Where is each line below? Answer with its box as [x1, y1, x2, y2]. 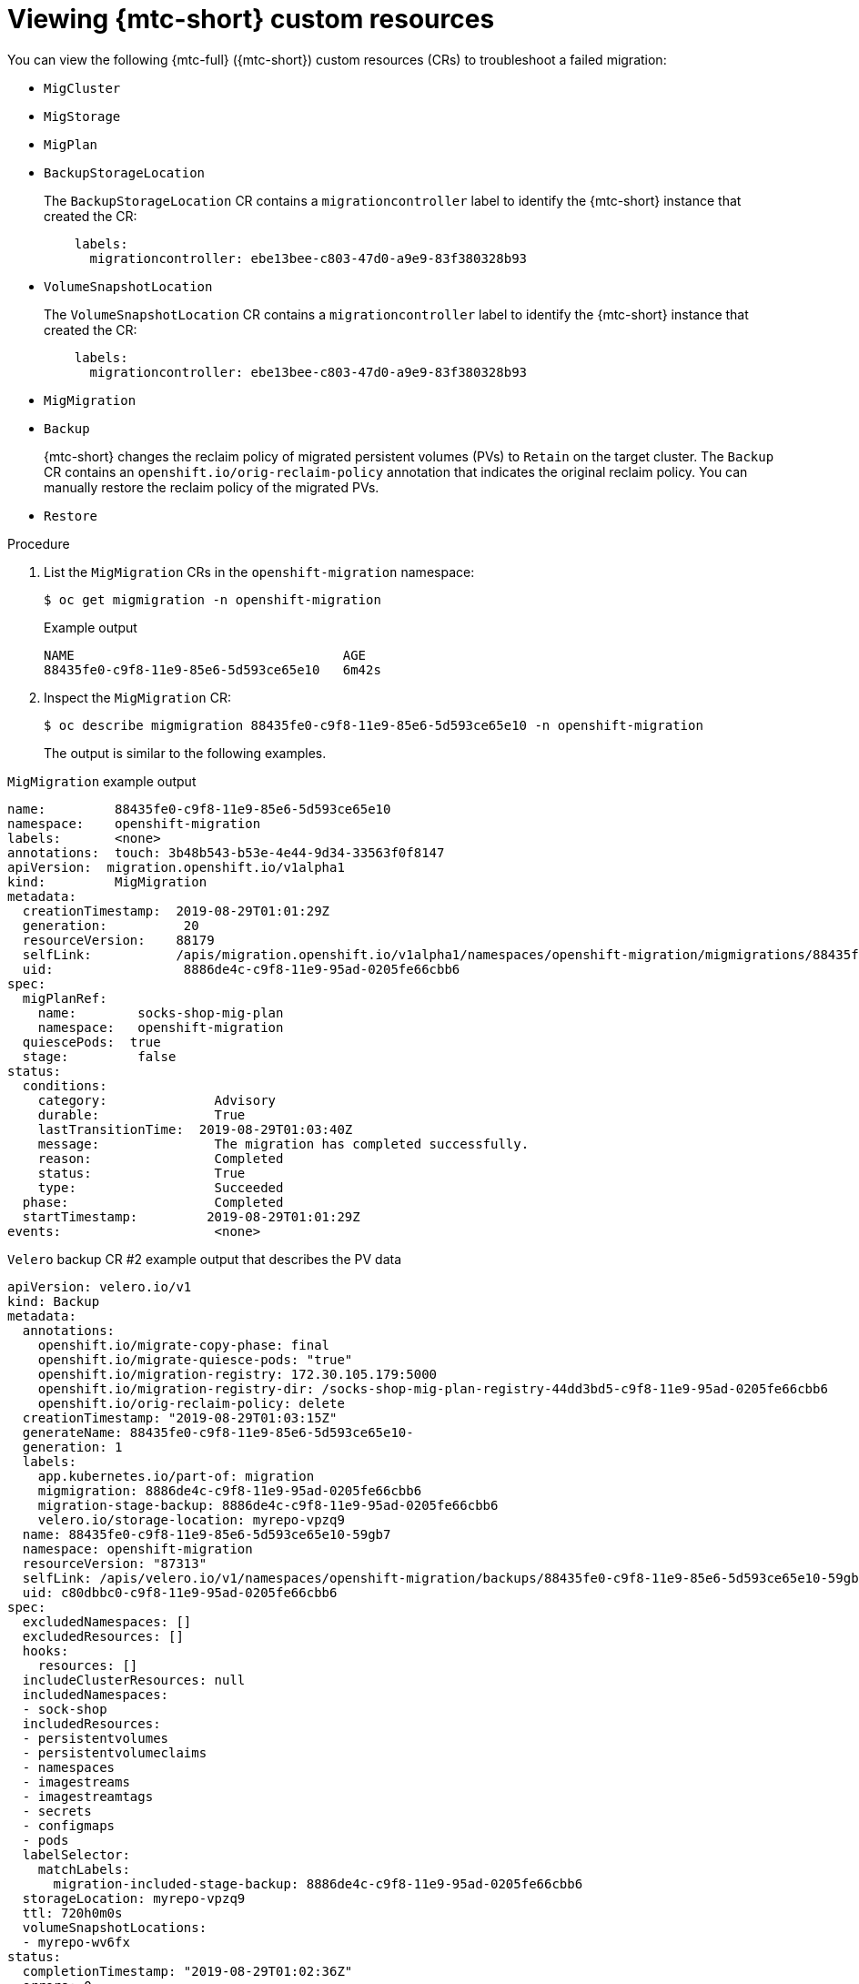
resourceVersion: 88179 [22, 932, 215, 947]
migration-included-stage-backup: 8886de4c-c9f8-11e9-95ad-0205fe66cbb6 [53, 1876, 583, 1891]
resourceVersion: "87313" [22, 1555, 207, 1571]
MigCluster [44, 80, 121, 96]
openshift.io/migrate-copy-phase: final [37, 1337, 330, 1352]
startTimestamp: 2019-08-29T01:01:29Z [22, 1209, 360, 1224]
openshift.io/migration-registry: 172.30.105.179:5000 [37, 1366, 438, 1382]
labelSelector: [22, 1847, 130, 1862]
